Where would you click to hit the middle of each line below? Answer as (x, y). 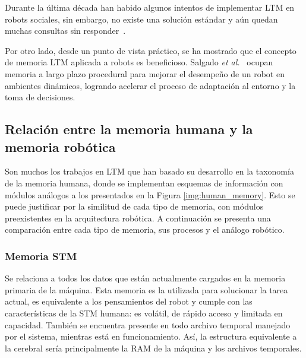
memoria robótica (60, 146)
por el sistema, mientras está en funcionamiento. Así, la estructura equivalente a (151, 336)
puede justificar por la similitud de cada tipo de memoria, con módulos (134, 206)
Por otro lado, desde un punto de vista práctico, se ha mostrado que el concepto (151, 50)
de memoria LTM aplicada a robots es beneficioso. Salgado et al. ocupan (139, 62)
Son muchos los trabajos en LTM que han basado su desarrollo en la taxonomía (149, 171)
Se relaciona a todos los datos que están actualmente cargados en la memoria (145, 278)
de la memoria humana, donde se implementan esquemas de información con (144, 183)
